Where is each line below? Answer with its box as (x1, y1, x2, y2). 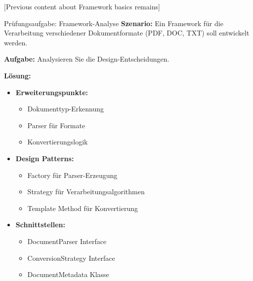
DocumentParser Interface (27, 236, 107, 246)
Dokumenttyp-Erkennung (27, 104, 104, 114)
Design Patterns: (15, 153, 74, 163)
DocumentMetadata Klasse (27, 269, 109, 280)
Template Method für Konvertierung (27, 203, 138, 213)
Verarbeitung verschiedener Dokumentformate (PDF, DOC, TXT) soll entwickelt (4, 28, 250, 38)
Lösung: (4, 70, 31, 80)
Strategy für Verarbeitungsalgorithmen (27, 186, 145, 197)
